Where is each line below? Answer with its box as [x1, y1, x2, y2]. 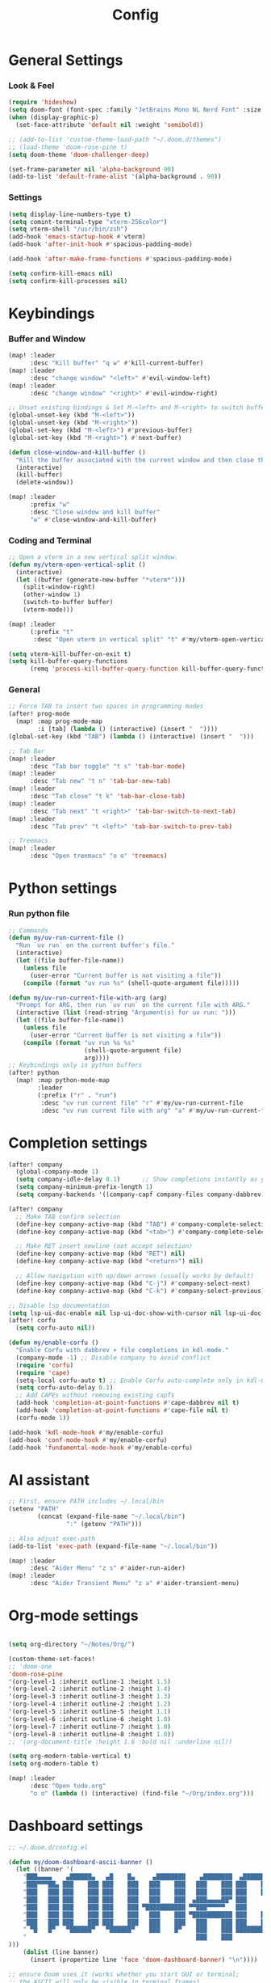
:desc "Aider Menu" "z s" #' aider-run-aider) [29, 1564, 186, 1572]
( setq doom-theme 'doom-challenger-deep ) [8, 150, 150, 159]
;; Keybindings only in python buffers [8, 1061, 143, 1069]
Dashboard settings [8, 1816, 144, 1835]
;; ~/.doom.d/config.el [8, 1843, 89, 1851]
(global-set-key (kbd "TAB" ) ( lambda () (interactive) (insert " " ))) [8, 732, 254, 741]
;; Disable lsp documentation [8, 1301, 110, 1309]
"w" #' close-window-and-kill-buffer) [29, 515, 157, 523]
